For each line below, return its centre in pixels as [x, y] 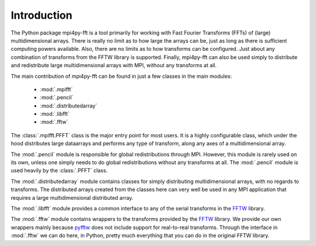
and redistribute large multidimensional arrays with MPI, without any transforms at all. [114, 65]
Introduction [42, 15]
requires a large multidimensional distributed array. [72, 198]
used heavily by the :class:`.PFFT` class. [59, 171]
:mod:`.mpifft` [56, 89]
